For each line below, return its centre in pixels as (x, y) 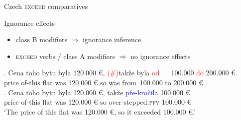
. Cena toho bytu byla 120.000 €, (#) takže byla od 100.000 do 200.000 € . (121, 73)
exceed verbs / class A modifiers (65, 56)
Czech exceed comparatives (46, 6)
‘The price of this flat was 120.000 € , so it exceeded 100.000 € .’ (100, 111)
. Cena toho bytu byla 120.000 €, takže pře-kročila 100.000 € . (98, 92)
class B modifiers (41, 39)
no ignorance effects (161, 56)
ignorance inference (112, 39)
